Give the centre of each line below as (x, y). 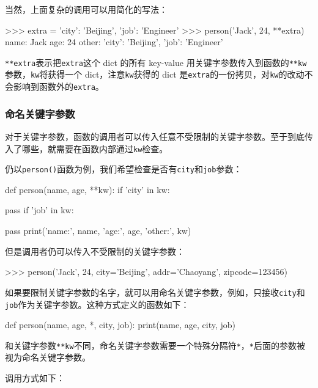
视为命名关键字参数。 (48, 357)
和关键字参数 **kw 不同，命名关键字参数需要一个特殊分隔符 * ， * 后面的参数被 (155, 345)
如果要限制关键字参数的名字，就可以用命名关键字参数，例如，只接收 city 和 (155, 292)
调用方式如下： (35, 378)
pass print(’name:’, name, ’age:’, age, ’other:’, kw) (98, 231)
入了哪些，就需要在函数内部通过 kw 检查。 (87, 148)
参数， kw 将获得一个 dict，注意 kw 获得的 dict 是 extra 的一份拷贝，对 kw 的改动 (155, 74)
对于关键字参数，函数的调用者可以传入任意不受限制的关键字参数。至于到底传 (159, 136)
